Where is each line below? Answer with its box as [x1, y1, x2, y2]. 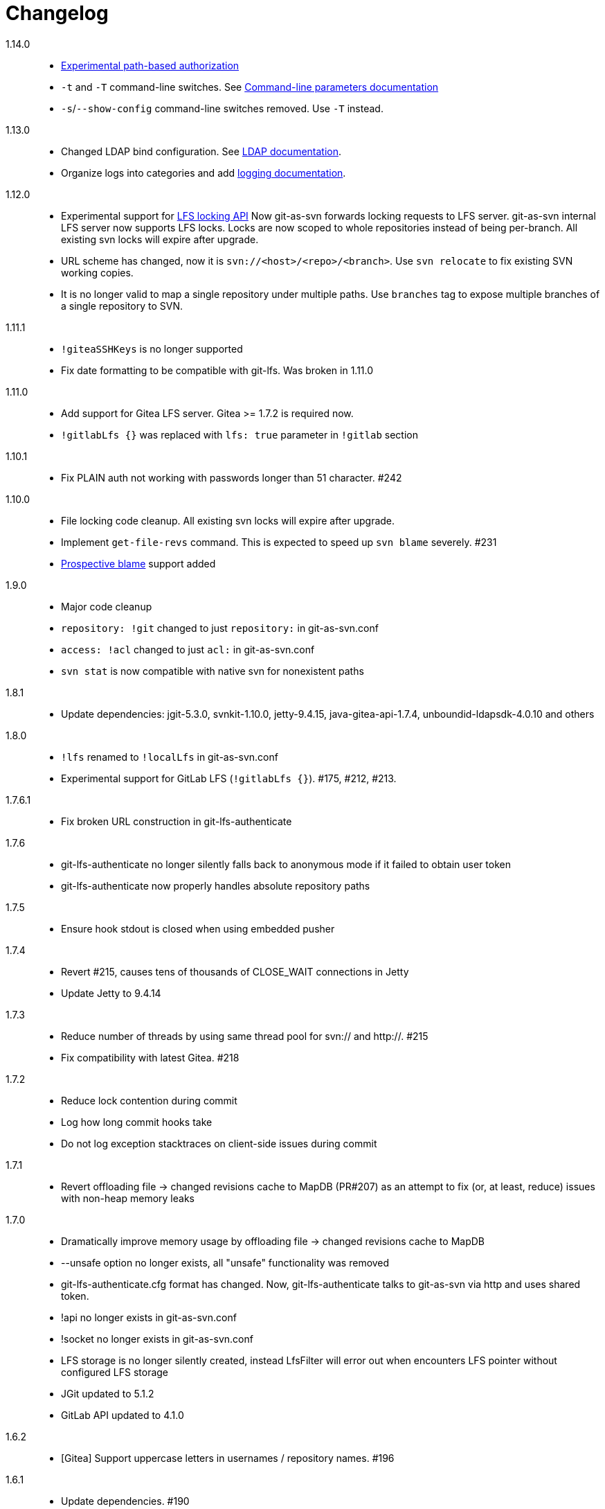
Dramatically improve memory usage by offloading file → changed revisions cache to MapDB [61, 1235, 485, 1247]
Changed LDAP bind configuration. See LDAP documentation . [61, 145, 342, 157]
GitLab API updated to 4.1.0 [61, 1409, 184, 1421]
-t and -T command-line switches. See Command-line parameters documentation [61, 80, 439, 93]
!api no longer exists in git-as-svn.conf [61, 1311, 237, 1323]
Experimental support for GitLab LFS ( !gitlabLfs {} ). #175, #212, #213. [61, 772, 397, 784]
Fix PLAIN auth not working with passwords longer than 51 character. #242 [61, 471, 402, 484]
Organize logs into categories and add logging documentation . [61, 166, 346, 179]
